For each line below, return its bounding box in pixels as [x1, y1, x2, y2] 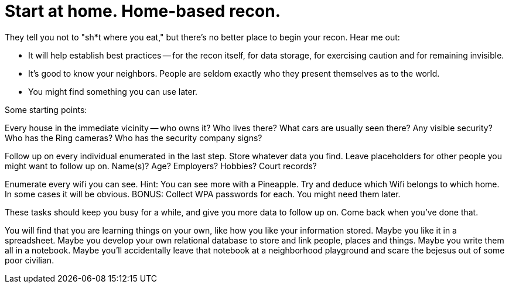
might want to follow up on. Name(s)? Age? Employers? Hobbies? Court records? [5, 160, 317, 171]
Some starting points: [5, 104, 87, 115]
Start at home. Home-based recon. [5, 1, 281, 21]
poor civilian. [5, 255, 54, 265]
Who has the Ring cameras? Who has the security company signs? [5, 132, 262, 143]
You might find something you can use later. [28, 86, 198, 97]
